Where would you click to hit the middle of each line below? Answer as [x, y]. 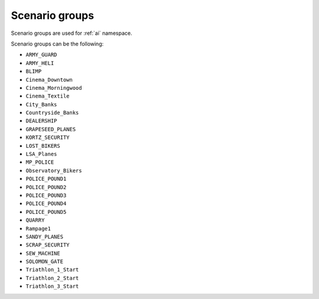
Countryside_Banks [52, 113]
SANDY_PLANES [45, 237]
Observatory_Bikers [54, 170]
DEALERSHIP [41, 121]
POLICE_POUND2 [46, 187]
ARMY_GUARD [41, 55]
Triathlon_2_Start [52, 278]
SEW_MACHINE [43, 253]
